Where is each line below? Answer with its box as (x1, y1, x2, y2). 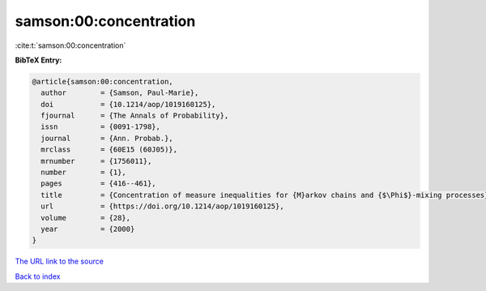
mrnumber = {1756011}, (40, 156, 152, 165)
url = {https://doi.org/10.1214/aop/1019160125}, (40, 202, 284, 211)
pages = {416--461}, (40, 179, 157, 188)
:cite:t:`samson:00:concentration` (15, 41, 126, 50)
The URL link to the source (15, 256, 104, 267)
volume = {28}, (40, 213, 131, 222)
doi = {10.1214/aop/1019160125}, (40, 100, 216, 109)
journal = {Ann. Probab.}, (40, 134, 173, 143)
